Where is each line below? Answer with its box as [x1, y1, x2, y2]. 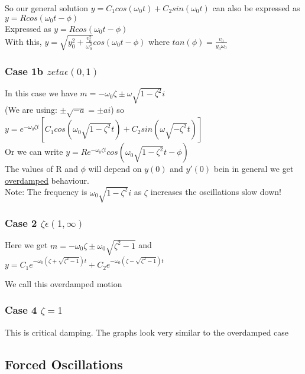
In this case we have [5, 87, 77, 99]
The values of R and [5, 162, 78, 175]
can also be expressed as [212, 2, 300, 14]
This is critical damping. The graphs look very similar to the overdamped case [5, 326, 289, 338]
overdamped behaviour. [5, 174, 89, 186]
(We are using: [5, 103, 57, 115]
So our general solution [5, 2, 88, 14]
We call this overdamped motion [5, 277, 122, 290]
